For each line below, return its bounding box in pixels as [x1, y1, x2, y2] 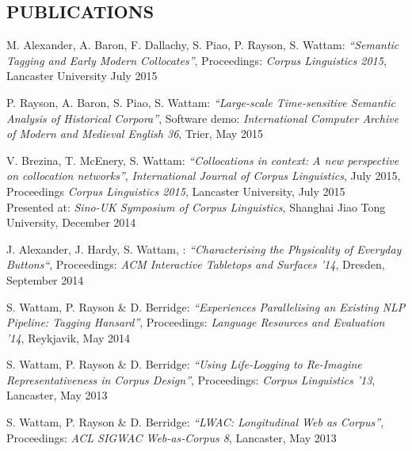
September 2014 [6, 271, 84, 288]
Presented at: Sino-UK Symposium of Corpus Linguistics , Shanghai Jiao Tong [6, 198, 386, 215]
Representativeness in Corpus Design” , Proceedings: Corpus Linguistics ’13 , [6, 371, 376, 388]
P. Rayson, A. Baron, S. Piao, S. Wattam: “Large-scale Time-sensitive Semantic [6, 94, 395, 110]
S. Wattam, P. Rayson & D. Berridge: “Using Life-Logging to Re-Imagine [6, 356, 362, 373]
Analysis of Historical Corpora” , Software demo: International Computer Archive [6, 109, 399, 126]
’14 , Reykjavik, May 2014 [6, 329, 131, 346]
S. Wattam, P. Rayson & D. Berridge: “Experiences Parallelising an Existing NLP [6, 298, 406, 315]
